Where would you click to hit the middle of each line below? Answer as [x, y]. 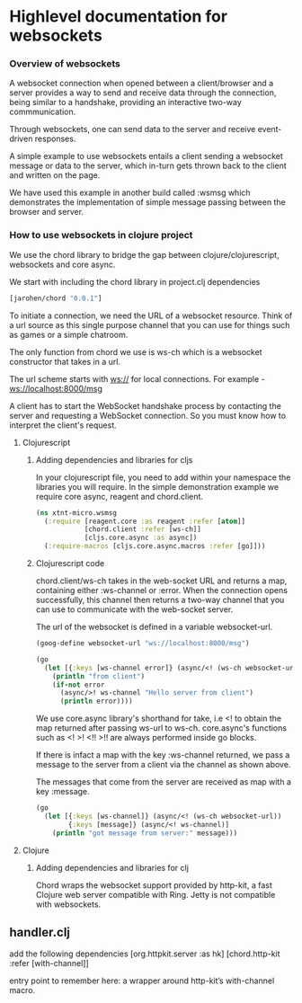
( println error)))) [96, 701]
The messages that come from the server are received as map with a [164, 782]
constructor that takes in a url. [65, 361]
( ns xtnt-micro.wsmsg [76, 513]
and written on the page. [55, 175]
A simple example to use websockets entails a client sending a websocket [146, 156]
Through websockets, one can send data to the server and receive [133, 129]
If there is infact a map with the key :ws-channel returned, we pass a [163, 755]
